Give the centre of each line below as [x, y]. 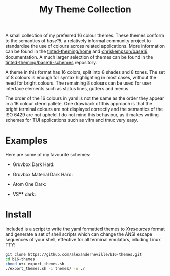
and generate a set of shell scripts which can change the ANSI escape [79, 234]
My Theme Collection [85, 9]
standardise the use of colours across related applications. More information [85, 46]
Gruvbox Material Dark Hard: [43, 175]
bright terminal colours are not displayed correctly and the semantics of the [84, 109]
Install [19, 215]
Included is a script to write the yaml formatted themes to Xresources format [85, 229]
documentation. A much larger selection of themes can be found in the [79, 57]
